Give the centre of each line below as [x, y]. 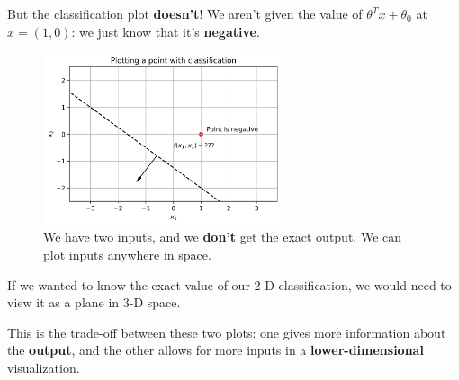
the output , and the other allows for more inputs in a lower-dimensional [216, 350]
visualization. [44, 367]
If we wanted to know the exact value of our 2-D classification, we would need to [229, 284]
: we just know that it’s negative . [166, 31]
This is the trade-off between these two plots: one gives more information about [227, 332]
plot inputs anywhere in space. [127, 255]
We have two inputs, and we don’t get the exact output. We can [223, 237]
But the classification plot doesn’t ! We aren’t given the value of [185, 13]
